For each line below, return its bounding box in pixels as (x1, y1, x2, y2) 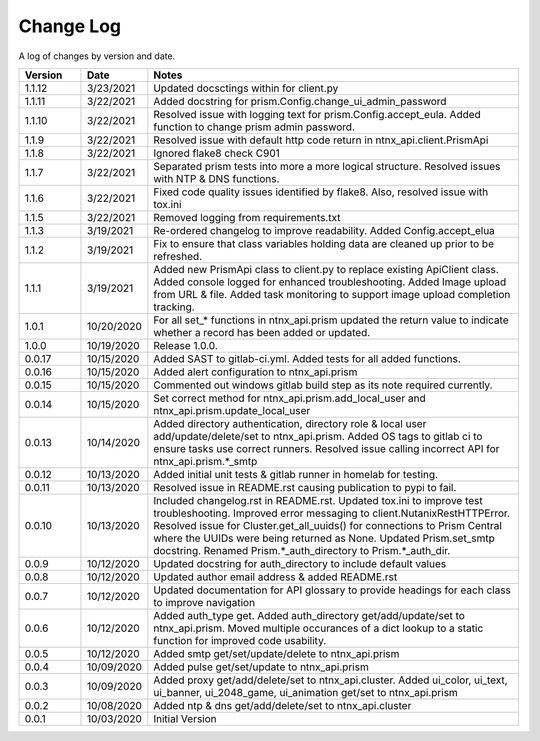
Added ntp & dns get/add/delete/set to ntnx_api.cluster (153, 698, 412, 712)
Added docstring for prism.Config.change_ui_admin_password (153, 94, 447, 108)
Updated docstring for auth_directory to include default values (153, 556, 447, 570)
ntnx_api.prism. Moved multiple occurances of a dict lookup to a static (153, 621, 484, 635)
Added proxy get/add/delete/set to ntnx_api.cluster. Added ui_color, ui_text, (153, 673, 509, 687)
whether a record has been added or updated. (153, 325, 371, 339)
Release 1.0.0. (153, 338, 219, 352)
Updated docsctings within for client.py (153, 81, 339, 95)
